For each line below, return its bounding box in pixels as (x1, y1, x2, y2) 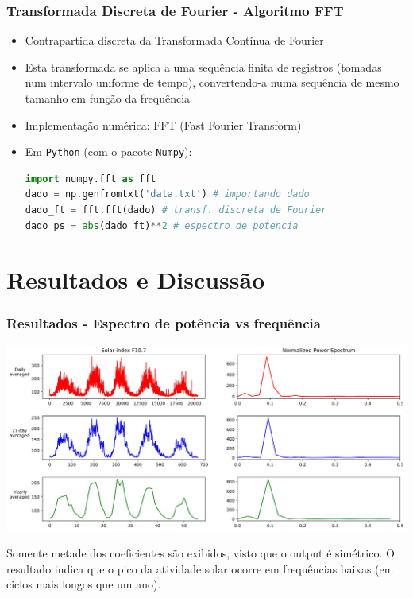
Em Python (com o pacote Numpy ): (25, 143, 192, 160)
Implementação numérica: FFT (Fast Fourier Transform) (25, 116, 302, 133)
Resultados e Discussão (6, 263, 265, 296)
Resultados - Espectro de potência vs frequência (6, 313, 321, 332)
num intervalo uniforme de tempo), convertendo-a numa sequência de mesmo (25, 74, 399, 91)
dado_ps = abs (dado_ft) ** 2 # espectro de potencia (25, 219, 299, 231)
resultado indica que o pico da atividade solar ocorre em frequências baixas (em (6, 560, 394, 577)
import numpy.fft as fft (25, 173, 156, 184)
